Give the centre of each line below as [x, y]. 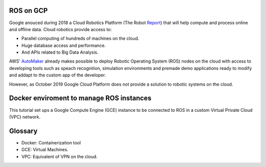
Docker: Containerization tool [51, 142]
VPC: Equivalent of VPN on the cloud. [60, 156]
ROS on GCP [28, 11]
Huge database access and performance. [64, 45]
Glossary [23, 131]
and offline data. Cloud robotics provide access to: [60, 29]
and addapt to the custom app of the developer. [57, 75]
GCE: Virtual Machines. [45, 150]
